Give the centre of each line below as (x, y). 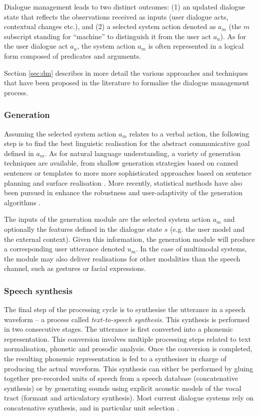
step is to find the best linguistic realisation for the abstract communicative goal (127, 143)
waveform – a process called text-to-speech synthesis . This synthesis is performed (127, 319)
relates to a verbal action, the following (189, 133)
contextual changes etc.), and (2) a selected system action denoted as (110, 26)
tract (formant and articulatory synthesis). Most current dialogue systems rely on (129, 398)
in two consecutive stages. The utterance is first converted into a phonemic (118, 329)
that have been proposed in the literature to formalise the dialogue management (127, 83)
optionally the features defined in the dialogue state (83, 229)
